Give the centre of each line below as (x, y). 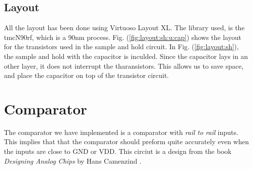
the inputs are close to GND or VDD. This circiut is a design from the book (118, 151)
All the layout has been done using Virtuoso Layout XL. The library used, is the (124, 28)
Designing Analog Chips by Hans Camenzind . (73, 160)
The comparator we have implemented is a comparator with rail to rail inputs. (121, 132)
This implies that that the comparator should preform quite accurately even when (126, 141)
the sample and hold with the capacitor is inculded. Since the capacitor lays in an (126, 56)
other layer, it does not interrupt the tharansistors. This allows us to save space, (124, 66)
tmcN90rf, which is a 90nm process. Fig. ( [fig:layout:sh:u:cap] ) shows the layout (123, 37)
